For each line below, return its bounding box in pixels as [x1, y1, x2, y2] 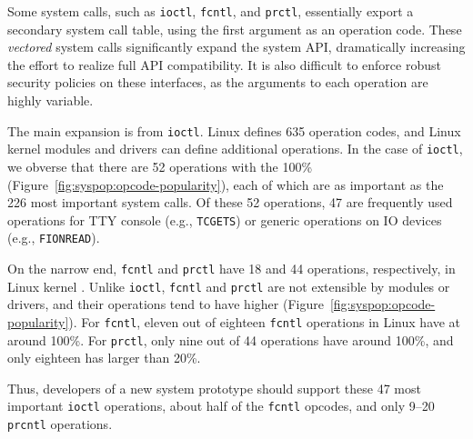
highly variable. [7, 91, 94, 110]
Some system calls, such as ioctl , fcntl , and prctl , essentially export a [7, 2, 414, 20]
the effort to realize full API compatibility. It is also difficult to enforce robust [7, 55, 441, 74]
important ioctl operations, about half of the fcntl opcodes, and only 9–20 [7, 396, 435, 415]
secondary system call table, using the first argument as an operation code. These [7, 19, 462, 38]
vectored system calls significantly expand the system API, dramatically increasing [7, 37, 466, 56]
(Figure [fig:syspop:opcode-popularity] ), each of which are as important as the [7, 175, 444, 194]
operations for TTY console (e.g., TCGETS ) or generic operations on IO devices [7, 210, 442, 229]
